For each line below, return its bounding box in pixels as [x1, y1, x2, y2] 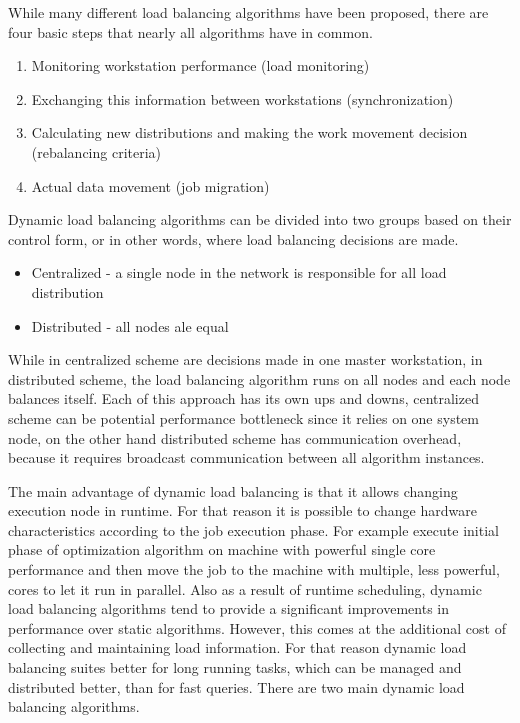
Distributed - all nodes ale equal [31, 315, 229, 336]
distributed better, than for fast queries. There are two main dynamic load [8, 676, 465, 697]
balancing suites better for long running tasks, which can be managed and [8, 657, 462, 678]
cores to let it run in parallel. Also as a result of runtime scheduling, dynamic [8, 578, 482, 599]
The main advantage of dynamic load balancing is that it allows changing [8, 480, 458, 501]
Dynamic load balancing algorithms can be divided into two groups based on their [8, 209, 512, 230]
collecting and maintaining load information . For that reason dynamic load [8, 637, 467, 658]
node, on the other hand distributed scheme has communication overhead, [8, 427, 462, 448]
